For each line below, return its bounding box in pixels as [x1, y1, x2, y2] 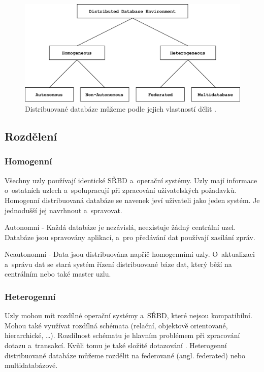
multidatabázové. [5, 360, 58, 370]
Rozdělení [5, 128, 57, 144]
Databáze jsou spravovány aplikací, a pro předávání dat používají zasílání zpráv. [5, 231, 255, 242]
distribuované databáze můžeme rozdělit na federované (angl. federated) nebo [5, 350, 245, 360]
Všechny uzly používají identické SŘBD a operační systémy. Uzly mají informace [5, 175, 257, 185]
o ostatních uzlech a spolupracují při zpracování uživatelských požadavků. [5, 185, 237, 195]
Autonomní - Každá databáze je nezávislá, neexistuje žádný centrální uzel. [5, 222, 236, 232]
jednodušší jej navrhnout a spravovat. [5, 205, 122, 215]
